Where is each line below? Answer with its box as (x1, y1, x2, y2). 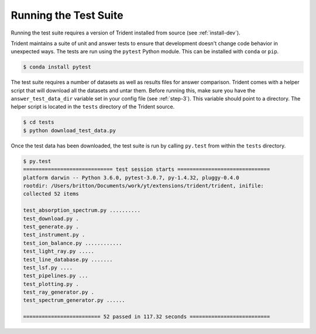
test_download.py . (23, 215, 79, 222)
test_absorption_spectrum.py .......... (23, 207, 140, 214)
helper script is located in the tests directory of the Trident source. (11, 103, 175, 111)
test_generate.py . (23, 223, 79, 230)
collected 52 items (23, 191, 79, 197)
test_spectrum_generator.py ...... (23, 297, 125, 304)
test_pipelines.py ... (23, 273, 88, 279)
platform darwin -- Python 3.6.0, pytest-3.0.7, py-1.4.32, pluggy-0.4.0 (23, 174, 239, 181)
